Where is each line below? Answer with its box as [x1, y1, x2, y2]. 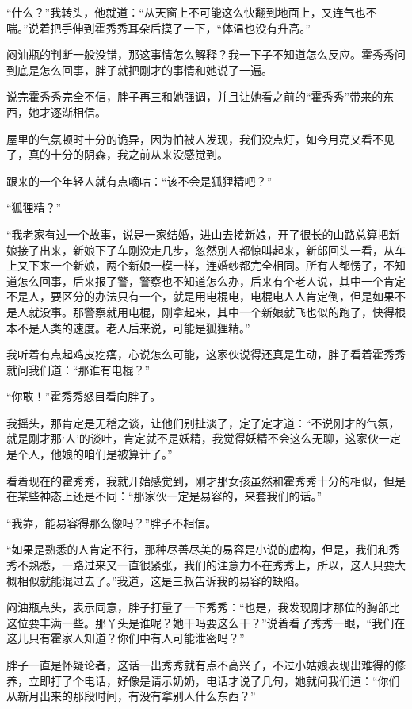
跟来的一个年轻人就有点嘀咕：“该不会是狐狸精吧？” [6, 172, 273, 189]
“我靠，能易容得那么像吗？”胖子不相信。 [6, 514, 217, 531]
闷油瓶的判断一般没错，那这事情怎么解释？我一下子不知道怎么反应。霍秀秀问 [6, 46, 406, 63]
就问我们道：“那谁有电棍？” [6, 361, 151, 377]
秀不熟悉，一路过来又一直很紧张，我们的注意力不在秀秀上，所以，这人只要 [6, 557, 395, 573]
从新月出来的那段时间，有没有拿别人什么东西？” [6, 688, 256, 704]
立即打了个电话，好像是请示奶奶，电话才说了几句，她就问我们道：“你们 [28, 672, 400, 688]
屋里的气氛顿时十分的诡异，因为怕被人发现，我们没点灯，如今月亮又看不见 [6, 130, 395, 147]
